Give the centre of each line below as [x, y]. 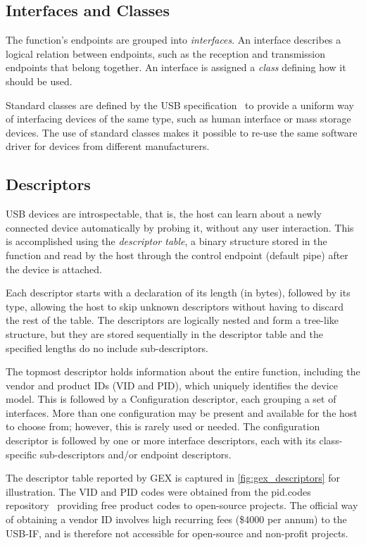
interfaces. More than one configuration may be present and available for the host [182, 412]
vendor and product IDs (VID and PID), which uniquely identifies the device [172, 385]
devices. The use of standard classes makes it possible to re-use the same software [182, 132]
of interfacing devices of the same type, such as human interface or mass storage [178, 119]
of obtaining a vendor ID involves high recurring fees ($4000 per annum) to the [176, 519]
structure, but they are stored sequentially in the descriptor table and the [164, 333]
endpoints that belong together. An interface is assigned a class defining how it [176, 67]
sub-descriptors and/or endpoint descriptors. [135, 454]
